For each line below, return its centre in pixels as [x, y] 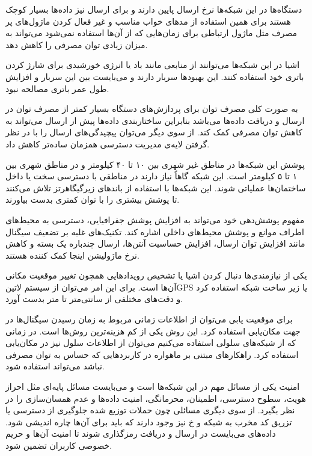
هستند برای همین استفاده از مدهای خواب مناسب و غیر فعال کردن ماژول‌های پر [148, 21]
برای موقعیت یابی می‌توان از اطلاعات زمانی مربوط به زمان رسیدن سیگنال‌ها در [149, 319]
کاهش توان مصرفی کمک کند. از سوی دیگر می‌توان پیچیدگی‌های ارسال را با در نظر [154, 132]
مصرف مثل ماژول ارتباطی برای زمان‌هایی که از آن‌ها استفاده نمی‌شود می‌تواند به [151, 33]
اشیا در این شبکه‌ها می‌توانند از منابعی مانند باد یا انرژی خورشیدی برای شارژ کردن [153, 65]
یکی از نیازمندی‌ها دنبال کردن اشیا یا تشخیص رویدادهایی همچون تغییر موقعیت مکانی [156, 275]
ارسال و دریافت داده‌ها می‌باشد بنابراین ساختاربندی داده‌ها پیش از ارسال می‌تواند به [155, 120]
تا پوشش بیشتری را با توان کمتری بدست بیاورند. [93, 199]
